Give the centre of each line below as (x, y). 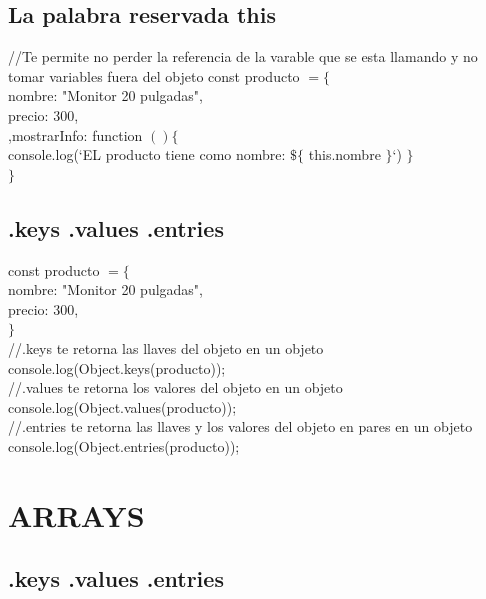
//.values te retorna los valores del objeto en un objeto (175, 387)
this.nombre (344, 154)
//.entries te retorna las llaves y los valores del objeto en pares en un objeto (240, 426)
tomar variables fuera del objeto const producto (154, 75)
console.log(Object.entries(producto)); (124, 445)
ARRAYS (76, 514)
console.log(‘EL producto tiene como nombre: (147, 154)
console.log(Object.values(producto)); (122, 406)
